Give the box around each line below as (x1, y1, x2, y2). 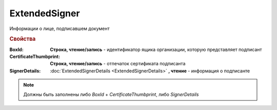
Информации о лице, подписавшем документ (9, 25, 110, 32)
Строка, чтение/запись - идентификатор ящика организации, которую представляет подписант (50, 46, 262, 52)
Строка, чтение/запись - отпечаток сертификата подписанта (50, 61, 186, 67)
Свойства (9, 36, 36, 43)
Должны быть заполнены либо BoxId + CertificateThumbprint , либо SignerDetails (23, 91, 199, 97)
